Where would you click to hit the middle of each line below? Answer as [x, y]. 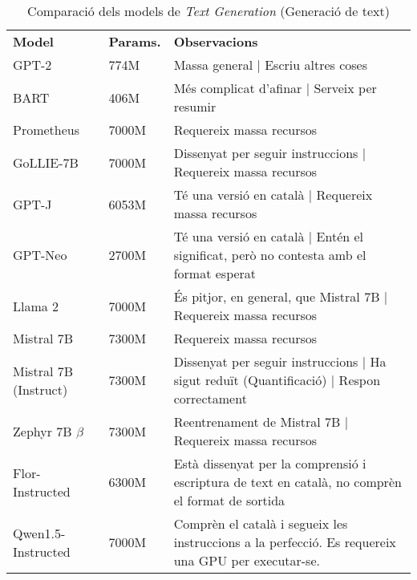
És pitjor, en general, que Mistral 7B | [281, 296]
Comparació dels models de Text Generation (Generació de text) [208, 11]
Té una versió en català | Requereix [273, 195]
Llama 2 [36, 306]
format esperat [215, 273]
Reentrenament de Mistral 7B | [261, 422]
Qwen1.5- [39, 533]
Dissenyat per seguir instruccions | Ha [280, 361]
